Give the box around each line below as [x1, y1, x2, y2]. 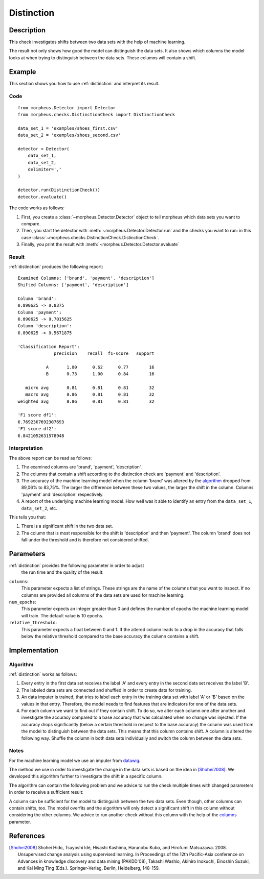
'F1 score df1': [18, 412, 57, 418]
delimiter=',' [27, 167, 62, 172]
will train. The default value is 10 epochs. [21, 612, 104, 618]
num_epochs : [9, 599, 37, 605]
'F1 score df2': [18, 426, 57, 432]
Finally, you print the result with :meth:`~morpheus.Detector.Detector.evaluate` [21, 242, 179, 247]
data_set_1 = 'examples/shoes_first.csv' [18, 125, 118, 131]
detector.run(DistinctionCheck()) [18, 187, 100, 193]
